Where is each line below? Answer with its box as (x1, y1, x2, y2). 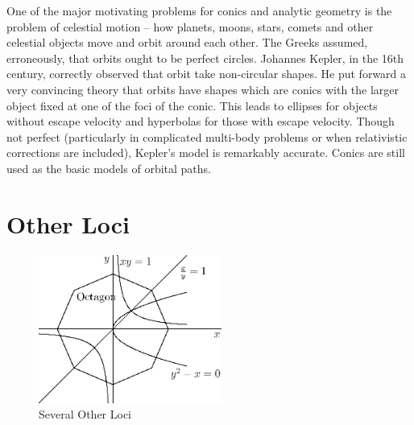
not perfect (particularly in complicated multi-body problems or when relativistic (6, 128, 408, 145)
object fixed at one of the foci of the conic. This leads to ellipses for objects (6, 97, 378, 113)
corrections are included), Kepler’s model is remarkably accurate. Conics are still (6, 144, 405, 161)
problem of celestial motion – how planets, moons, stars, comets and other (6, 18, 374, 35)
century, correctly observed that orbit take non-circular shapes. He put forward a (6, 65, 407, 82)
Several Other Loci (39, 406, 131, 423)
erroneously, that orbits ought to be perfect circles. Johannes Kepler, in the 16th (6, 49, 404, 66)
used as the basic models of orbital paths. (6, 159, 211, 176)
